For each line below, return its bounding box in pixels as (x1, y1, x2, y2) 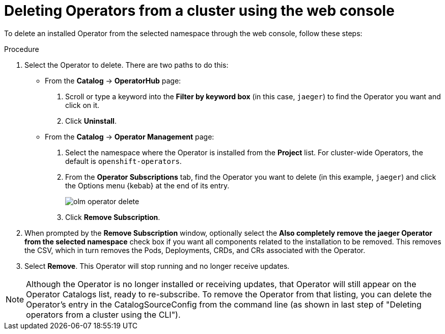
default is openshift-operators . (65, 156, 182, 165)
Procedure (4, 44, 39, 53)
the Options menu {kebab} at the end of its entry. (65, 181, 230, 190)
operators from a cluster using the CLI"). (26, 309, 181, 320)
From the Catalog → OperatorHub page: (45, 76, 181, 85)
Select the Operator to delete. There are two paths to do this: (24, 60, 229, 69)
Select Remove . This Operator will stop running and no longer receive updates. (24, 261, 290, 270)
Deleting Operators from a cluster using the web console (4, 2, 395, 19)
